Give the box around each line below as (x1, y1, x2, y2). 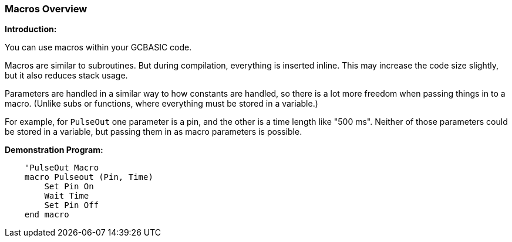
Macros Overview (5, 3, 87, 15)
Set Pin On (44, 182, 94, 192)
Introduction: (5, 24, 57, 35)
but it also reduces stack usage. (5, 70, 128, 81)
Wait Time (44, 191, 89, 201)
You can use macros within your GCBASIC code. (5, 42, 192, 53)
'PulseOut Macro (24, 163, 99, 173)
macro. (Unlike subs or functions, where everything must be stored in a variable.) (5, 98, 318, 109)
